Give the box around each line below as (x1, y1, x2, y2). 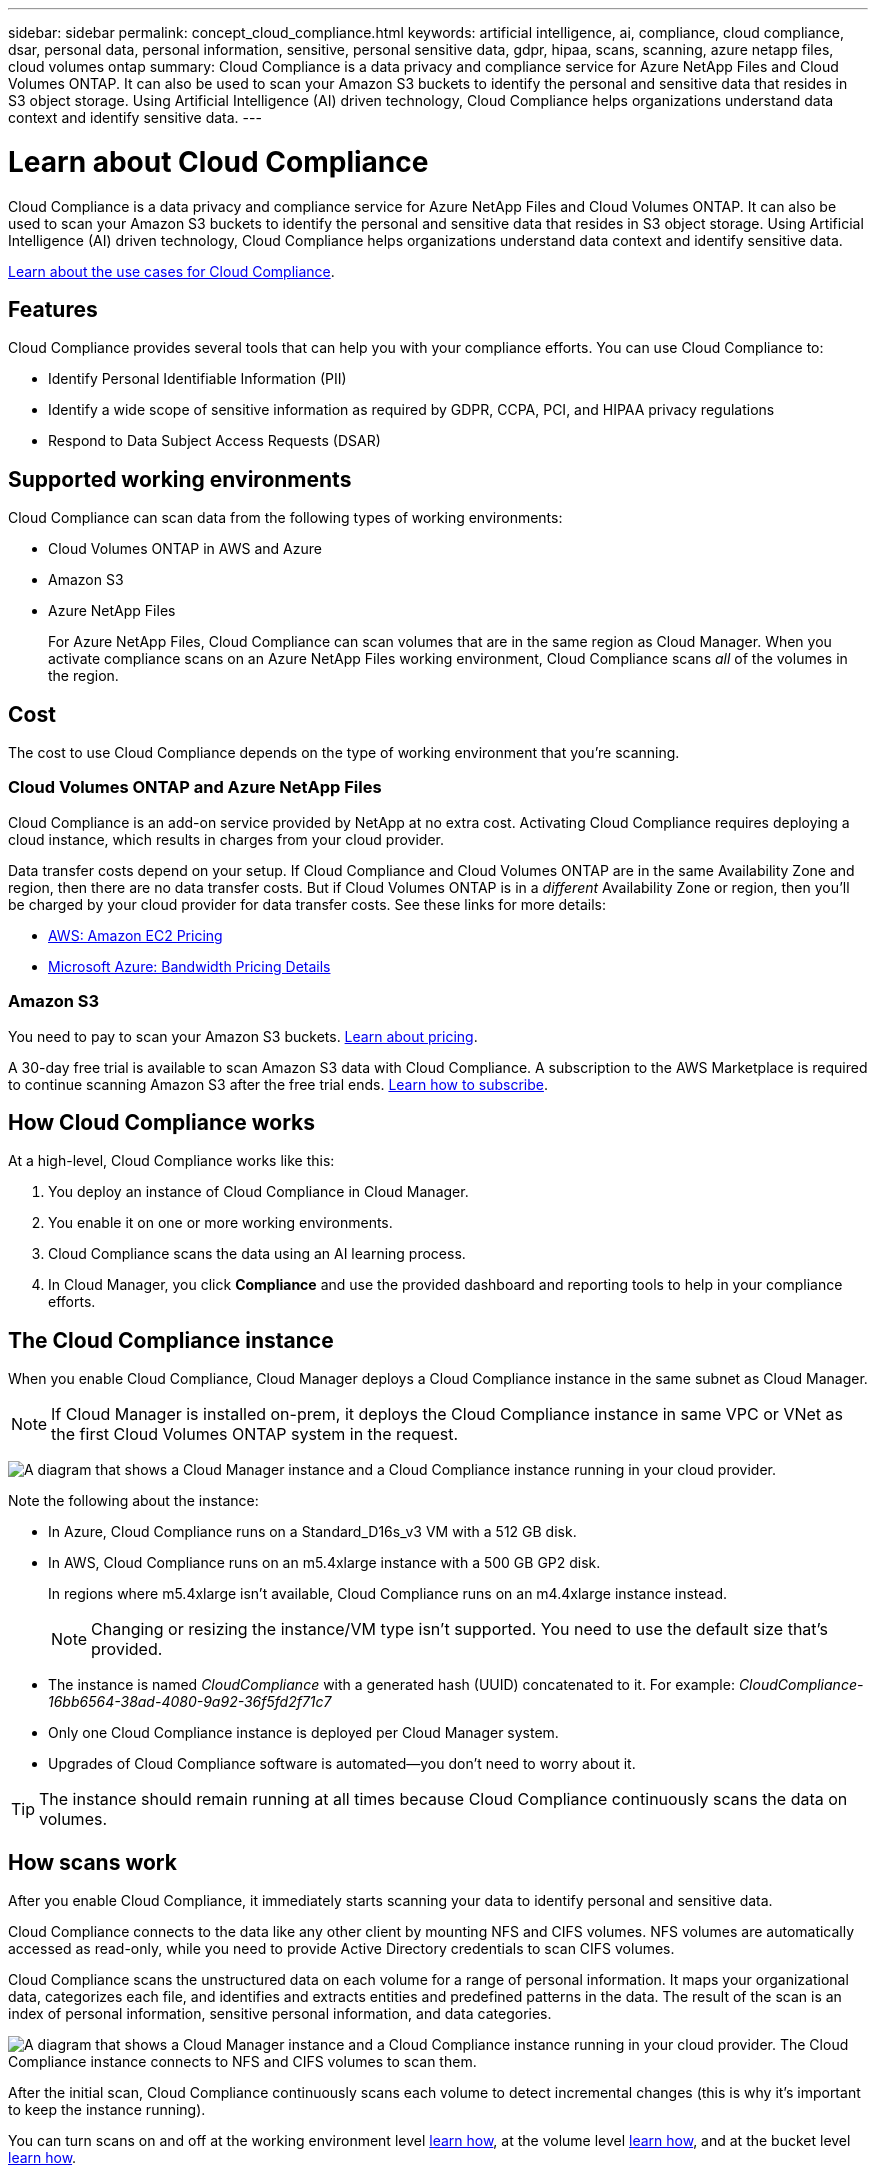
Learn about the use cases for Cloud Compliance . (8, 262, 335, 280)
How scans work (8, 1849, 177, 1875)
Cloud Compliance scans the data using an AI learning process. (48, 1245, 466, 1263)
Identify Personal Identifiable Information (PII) (48, 370, 347, 388)
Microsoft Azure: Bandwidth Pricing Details (48, 957, 331, 975)
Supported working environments (8, 466, 352, 492)
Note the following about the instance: (8, 1492, 259, 1510)
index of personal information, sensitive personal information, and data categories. (8, 2005, 552, 2023)
